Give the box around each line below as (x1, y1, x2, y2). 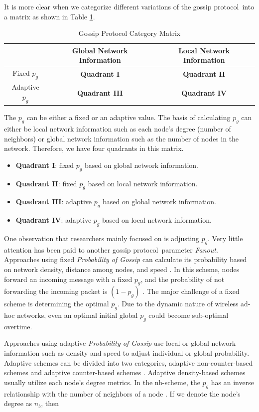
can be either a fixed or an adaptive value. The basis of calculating (26, 112, 231, 123)
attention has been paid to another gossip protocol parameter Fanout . (4, 244, 218, 255)
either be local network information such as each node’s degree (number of (4, 123, 231, 134)
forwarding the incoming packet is (4, 286, 108, 296)
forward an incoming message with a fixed (4, 274, 132, 284)
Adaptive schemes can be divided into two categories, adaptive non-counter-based (4, 357, 253, 368)
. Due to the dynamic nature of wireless (117, 298, 239, 309)
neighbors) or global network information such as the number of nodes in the (4, 133, 239, 143)
